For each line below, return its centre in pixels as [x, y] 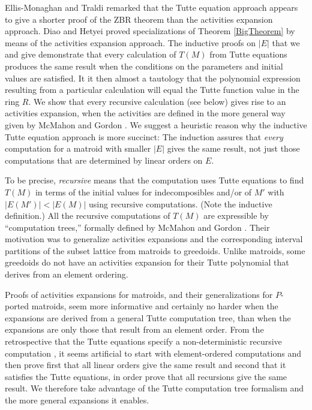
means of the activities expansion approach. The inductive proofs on [130, 42]
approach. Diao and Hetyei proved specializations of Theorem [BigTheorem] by [150, 31]
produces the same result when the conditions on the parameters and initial [144, 66]
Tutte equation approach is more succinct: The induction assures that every [144, 136]
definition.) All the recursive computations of [88, 215]
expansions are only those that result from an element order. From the [134, 329]
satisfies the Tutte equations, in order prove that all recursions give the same [146, 376]
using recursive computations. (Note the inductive [181, 204]
